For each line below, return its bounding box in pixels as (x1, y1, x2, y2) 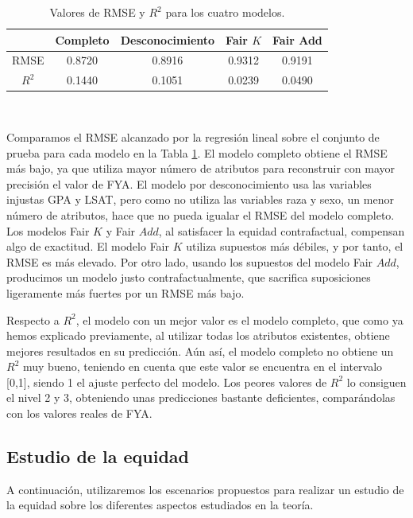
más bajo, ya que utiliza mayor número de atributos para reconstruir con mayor (6, 160, 395, 177)
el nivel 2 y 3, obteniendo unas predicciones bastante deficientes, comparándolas (6, 389, 396, 406)
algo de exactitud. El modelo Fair (6, 238, 170, 255)
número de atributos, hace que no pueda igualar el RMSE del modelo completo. (6, 206, 395, 223)
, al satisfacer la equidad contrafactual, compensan (158, 222, 405, 239)
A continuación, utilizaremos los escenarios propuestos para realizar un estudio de (6, 481, 404, 497)
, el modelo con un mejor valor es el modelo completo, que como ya (75, 311, 403, 328)
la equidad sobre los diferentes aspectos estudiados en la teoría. (6, 497, 314, 513)
